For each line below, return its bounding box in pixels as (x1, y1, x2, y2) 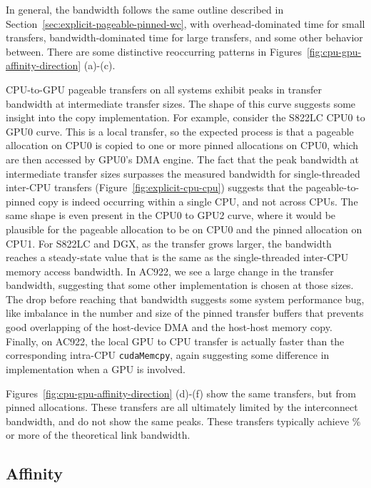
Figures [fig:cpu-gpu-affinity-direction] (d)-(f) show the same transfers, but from (6, 385, 356, 400)
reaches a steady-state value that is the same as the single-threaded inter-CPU (6, 250, 349, 265)
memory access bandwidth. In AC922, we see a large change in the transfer (6, 263, 334, 278)
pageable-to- (305, 180, 360, 195)
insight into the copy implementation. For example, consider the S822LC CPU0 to (6, 110, 365, 125)
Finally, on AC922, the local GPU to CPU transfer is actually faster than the (6, 333, 345, 348)
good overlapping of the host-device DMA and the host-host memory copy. (6, 320, 332, 335)
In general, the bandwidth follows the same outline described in (6, 2, 284, 16)
